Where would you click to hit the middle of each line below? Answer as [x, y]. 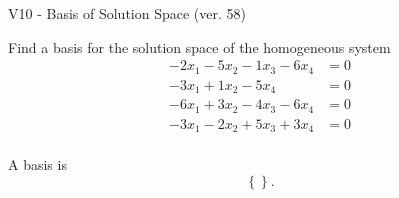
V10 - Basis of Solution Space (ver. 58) [127, 13]
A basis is [37, 164]
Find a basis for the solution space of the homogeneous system [199, 46]
